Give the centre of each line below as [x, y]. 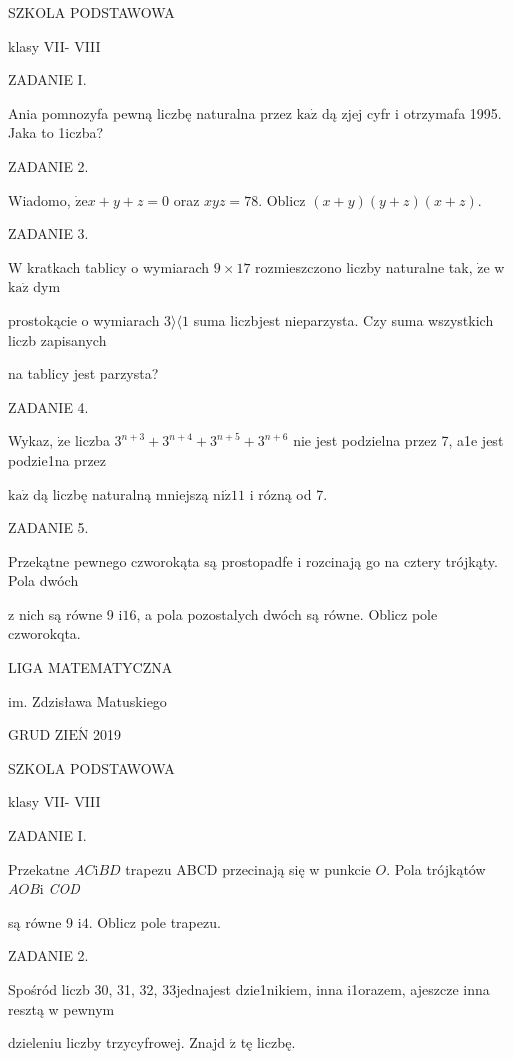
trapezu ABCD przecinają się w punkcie [248, 868]
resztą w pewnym [61, 1008]
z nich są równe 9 [61, 613]
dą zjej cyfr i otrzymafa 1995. [411, 112]
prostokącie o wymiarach [84, 319]
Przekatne [39, 868]
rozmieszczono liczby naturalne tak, [364, 266]
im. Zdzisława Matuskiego [87, 700]
